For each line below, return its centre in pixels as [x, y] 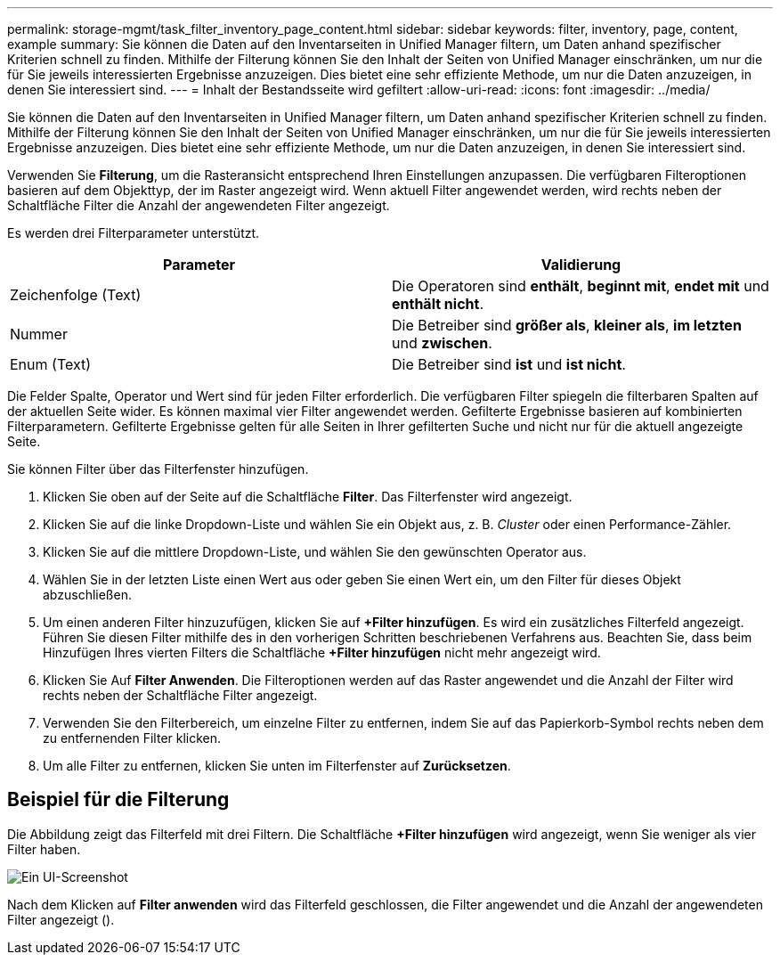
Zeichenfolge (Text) [76, 295]
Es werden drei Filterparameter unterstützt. [134, 233]
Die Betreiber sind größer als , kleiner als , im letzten [567, 325]
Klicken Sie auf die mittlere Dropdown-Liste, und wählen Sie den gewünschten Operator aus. [315, 552]
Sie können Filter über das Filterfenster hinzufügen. [158, 469]
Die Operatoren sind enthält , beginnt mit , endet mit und [581, 286]
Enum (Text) [51, 364]
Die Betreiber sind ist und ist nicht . [509, 364]
